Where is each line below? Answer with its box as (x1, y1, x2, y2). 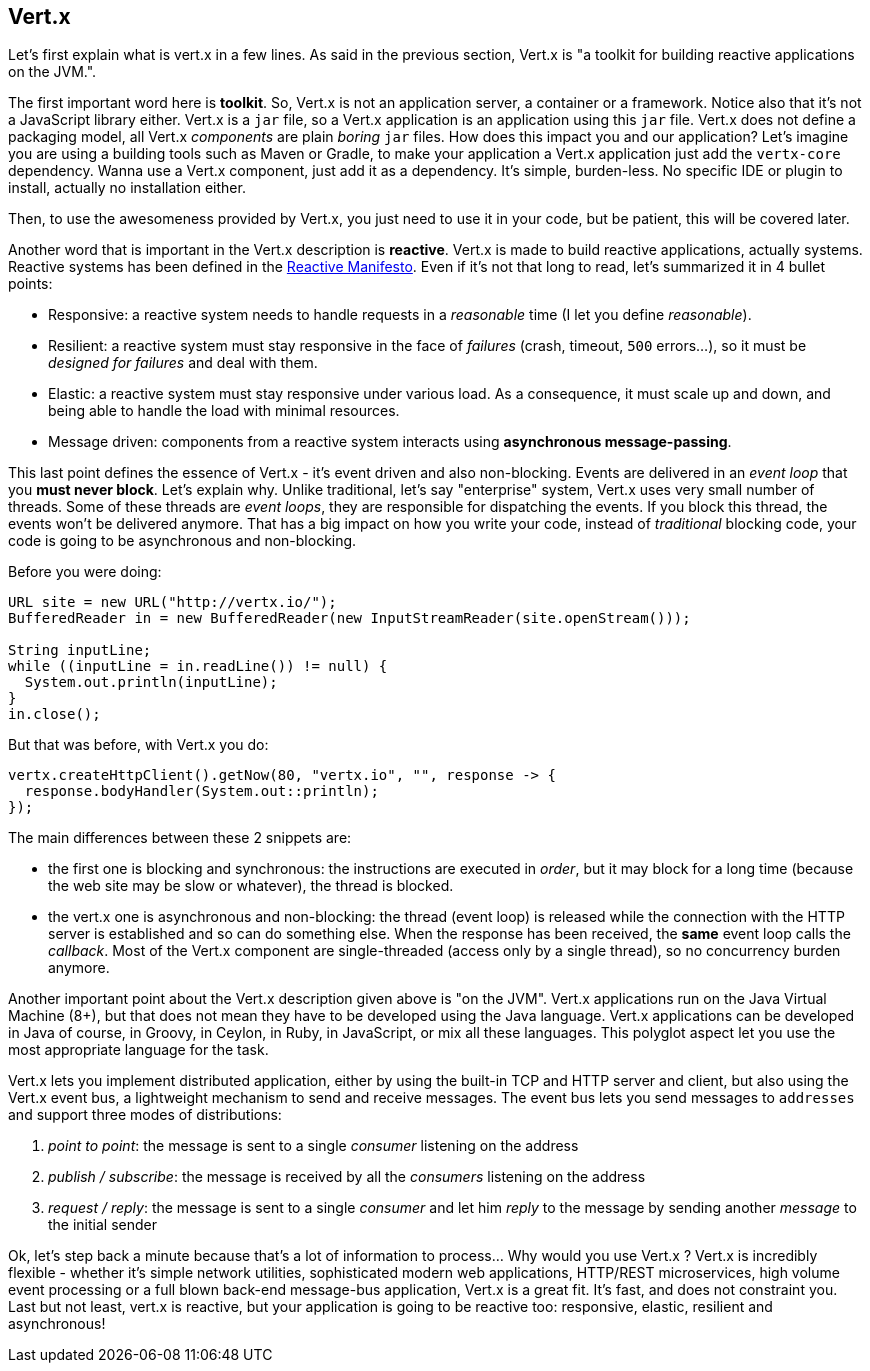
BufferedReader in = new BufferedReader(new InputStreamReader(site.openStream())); (8, 610, 691, 627)
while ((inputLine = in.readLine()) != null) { (8, 658, 388, 675)
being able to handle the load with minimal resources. (48, 402, 400, 420)
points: (8, 275, 53, 293)
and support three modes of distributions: (8, 1106, 282, 1124)
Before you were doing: (8, 563, 162, 581)
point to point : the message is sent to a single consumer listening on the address (48, 1137, 579, 1155)
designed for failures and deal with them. (48, 354, 318, 372)
